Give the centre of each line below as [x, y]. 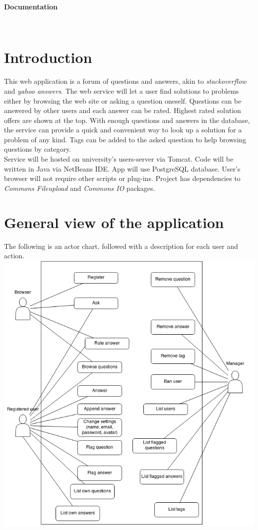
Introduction [48, 57]
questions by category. [38, 149]
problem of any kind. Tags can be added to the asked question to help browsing [125, 139]
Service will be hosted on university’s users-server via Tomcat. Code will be [119, 159]
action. [14, 256]
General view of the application [114, 222]
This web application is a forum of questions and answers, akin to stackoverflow [125, 81]
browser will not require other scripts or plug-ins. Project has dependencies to [122, 178]
